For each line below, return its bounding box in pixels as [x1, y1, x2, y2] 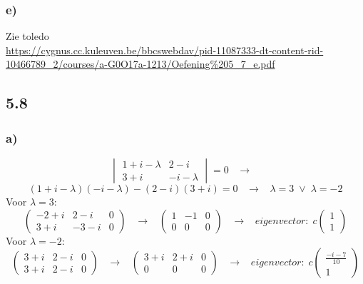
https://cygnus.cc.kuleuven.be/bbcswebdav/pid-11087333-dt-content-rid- [6, 42, 324, 57]
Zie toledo [6, 29, 49, 44]
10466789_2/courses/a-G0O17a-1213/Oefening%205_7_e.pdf [6, 56, 275, 71]
